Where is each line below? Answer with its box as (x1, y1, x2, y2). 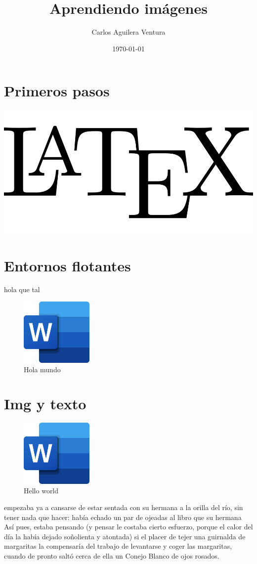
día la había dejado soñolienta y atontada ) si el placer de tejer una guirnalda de (4, 531, 246, 541)
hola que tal (4, 284, 40, 294)
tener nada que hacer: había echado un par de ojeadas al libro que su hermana (4, 512, 242, 522)
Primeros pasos (4, 81, 110, 101)
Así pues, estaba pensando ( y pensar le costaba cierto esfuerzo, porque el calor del (4, 521, 253, 532)
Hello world (24, 485, 59, 496)
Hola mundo (24, 364, 61, 375)
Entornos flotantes (4, 256, 131, 276)
